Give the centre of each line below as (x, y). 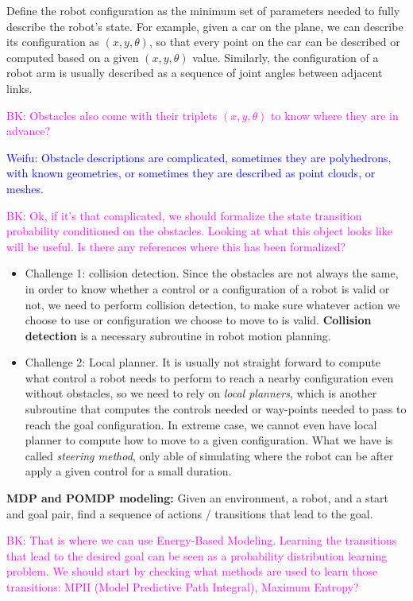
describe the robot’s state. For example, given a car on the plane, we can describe (205, 26)
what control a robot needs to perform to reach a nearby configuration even (209, 377)
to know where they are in (335, 115)
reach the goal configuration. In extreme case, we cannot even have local (201, 424)
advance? (29, 131)
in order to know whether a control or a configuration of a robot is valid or (207, 288)
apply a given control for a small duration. (128, 471)
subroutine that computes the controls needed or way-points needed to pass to (216, 409)
